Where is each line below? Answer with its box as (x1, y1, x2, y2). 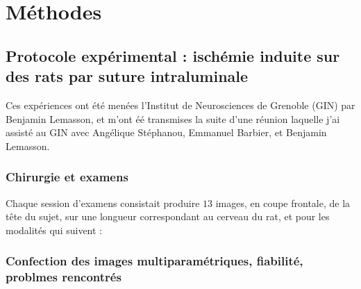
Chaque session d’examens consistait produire (6, 195, 200, 210)
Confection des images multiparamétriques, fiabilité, (6, 252, 303, 270)
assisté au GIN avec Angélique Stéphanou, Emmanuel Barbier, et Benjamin (6, 125, 327, 140)
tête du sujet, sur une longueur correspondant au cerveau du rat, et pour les (6, 209, 330, 224)
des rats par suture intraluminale (6, 65, 249, 87)
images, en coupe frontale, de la (215, 195, 351, 210)
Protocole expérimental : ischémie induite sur (6, 44, 340, 66)
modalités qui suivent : (6, 222, 102, 237)
